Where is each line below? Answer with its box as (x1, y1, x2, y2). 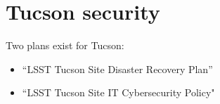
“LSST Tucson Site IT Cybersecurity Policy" (22, 85, 215, 100)
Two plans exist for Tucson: (6, 38, 124, 53)
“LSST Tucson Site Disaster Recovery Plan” (22, 61, 213, 76)
